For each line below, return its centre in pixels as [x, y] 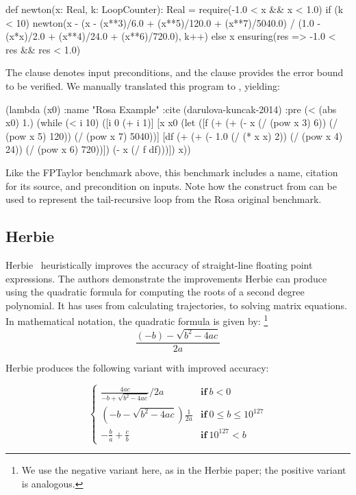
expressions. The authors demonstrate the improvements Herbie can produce [166, 278]
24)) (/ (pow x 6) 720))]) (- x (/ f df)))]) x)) [98, 149]
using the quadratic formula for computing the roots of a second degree [155, 292]
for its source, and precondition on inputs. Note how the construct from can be [171, 185]
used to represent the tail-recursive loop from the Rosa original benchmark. [164, 199]
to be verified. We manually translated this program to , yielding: [143, 85]
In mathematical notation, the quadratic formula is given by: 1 [137, 320]
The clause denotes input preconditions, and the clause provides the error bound [175, 72]
